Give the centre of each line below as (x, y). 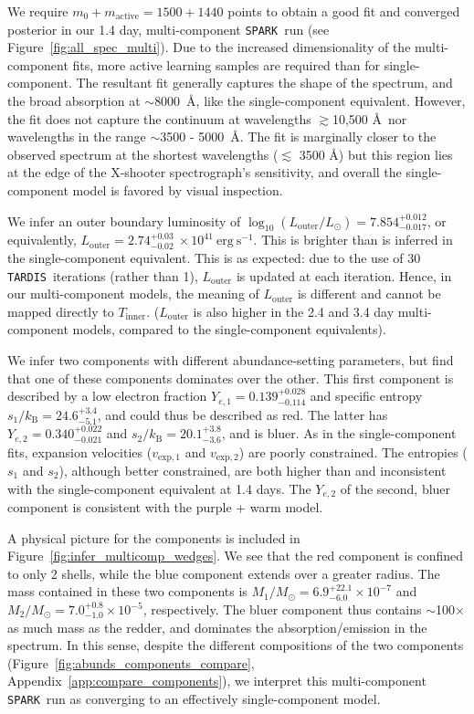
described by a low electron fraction (107, 396)
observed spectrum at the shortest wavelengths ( (143, 154)
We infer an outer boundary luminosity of (124, 220)
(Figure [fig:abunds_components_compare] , (131, 662)
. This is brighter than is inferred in (353, 240)
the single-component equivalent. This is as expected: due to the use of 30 (214, 257)
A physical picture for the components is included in (154, 537)
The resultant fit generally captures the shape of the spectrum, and (264, 83)
